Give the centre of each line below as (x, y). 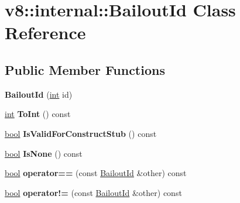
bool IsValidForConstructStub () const (81, 133)
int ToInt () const (38, 114)
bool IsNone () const (44, 153)
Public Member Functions (85, 69)
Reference (45, 32)
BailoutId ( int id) (39, 94)
